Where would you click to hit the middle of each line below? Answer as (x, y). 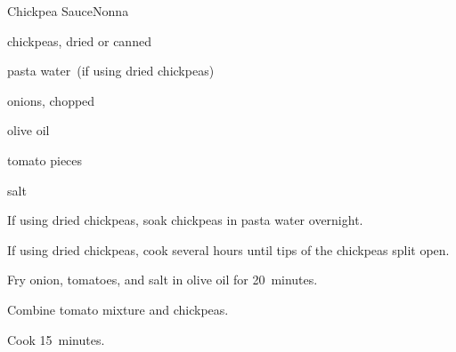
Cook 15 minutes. (56, 339)
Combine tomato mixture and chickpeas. (118, 309)
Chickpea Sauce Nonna (68, 11)
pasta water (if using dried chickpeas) (111, 71)
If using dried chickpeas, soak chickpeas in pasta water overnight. (185, 220)
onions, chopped (51, 100)
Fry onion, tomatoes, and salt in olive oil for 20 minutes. (163, 280)
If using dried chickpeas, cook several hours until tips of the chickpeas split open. (228, 249)
